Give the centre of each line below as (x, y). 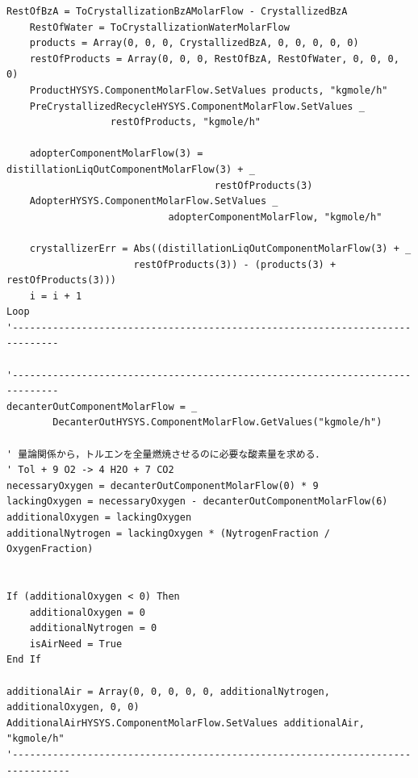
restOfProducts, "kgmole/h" (185, 122)
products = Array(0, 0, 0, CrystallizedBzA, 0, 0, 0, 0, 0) (194, 43)
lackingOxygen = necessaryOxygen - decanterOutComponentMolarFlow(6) (197, 502)
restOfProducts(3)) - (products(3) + (235, 264)
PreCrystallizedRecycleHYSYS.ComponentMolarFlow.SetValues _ (197, 106)
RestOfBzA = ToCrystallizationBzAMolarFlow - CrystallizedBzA (177, 11)
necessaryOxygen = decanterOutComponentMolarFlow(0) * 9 (163, 485)
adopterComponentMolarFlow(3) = (116, 154)
